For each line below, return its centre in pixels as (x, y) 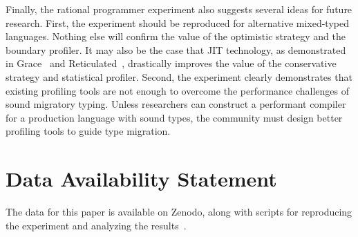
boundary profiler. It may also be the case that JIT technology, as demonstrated (176, 49)
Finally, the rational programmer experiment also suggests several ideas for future (179, 9)
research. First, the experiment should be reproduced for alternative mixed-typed (177, 22)
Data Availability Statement (141, 179)
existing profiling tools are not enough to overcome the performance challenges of (178, 90)
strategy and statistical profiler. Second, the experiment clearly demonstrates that (179, 76)
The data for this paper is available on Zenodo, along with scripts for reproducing (179, 212)
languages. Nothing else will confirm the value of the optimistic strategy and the (176, 36)
